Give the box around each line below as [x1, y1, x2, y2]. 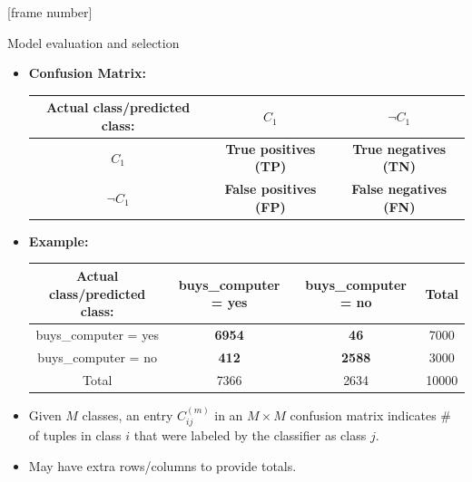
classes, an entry [82, 405, 173, 424]
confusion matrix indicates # [290, 405, 452, 424]
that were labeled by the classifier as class [133, 425, 367, 444]
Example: [28, 231, 89, 250]
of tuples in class [28, 425, 122, 444]
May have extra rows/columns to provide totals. [28, 456, 297, 475]
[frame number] [7, 3, 93, 21]
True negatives [352, 139, 447, 158]
